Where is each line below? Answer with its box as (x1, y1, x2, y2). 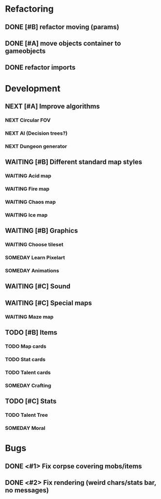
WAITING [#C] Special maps (5, 299, 92, 307)
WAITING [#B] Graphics (5, 227, 78, 235)
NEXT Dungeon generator (5, 143, 67, 149)
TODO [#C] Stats (5, 397, 57, 406)
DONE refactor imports (5, 63, 76, 71)
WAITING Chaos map (5, 198, 56, 205)
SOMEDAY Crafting (5, 382, 52, 389)
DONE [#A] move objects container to (5, 39, 121, 47)
